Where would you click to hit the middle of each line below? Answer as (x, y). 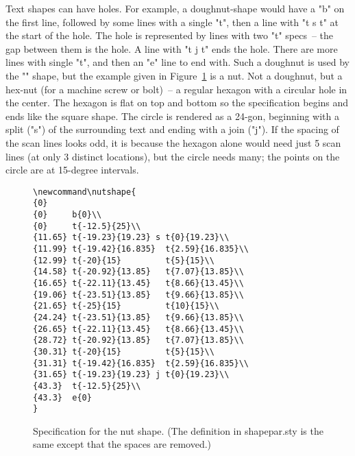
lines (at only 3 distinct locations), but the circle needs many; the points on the (173, 156)
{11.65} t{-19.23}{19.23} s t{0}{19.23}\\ (131, 238)
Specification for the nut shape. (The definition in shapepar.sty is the (178, 430)
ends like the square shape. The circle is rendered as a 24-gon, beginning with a (173, 116)
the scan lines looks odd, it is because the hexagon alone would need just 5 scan (173, 142)
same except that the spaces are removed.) (122, 444)
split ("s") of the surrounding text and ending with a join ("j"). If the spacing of (172, 129)
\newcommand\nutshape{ (85, 192)
